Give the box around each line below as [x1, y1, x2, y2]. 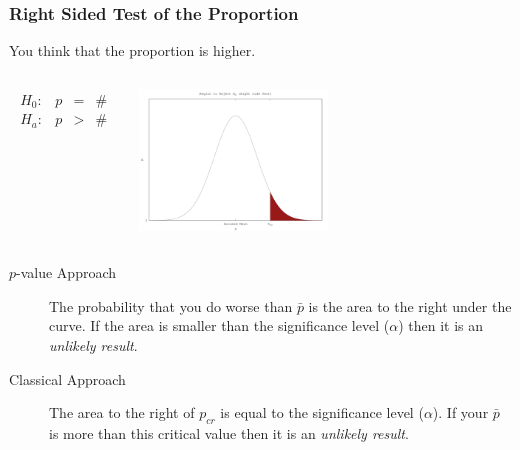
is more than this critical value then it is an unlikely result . [49, 422, 409, 443]
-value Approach [16, 262, 117, 283]
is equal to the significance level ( [220, 402, 424, 423]
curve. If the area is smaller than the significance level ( [49, 315, 390, 336]
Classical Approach [9, 368, 126, 389]
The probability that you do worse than [49, 295, 293, 316]
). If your [432, 402, 489, 423]
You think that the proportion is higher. [9, 40, 256, 61]
